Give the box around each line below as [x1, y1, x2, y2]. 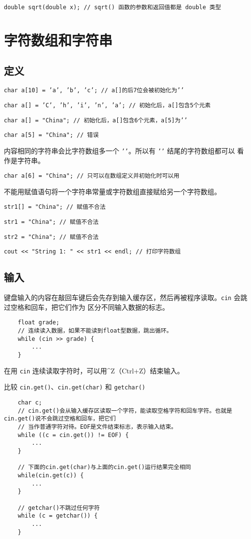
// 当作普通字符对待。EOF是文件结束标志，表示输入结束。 [17, 423, 177, 430]
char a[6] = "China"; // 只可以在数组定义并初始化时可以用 [4, 172, 180, 180]
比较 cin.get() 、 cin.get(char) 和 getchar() [4, 382, 145, 392]
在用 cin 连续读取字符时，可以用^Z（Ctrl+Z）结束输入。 [4, 365, 184, 375]
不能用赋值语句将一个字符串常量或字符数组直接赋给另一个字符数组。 [4, 186, 221, 196]
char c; [17, 399, 42, 406]
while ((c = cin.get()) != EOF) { [17, 431, 129, 438]
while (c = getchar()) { [17, 512, 98, 520]
